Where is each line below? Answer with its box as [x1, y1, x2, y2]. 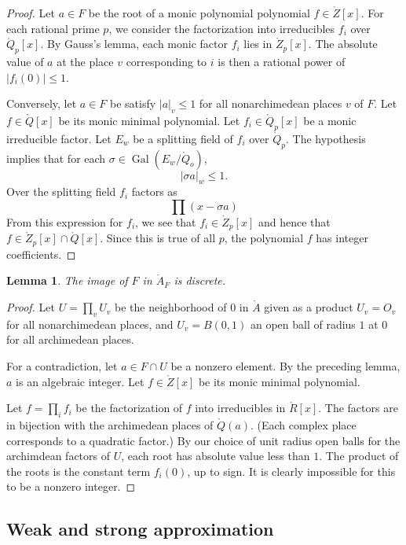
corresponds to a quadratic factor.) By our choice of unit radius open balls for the [6, 432, 401, 448]
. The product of [319, 447, 399, 464]
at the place [57, 53, 114, 69]
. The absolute [308, 35, 378, 52]
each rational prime [6, 20, 100, 36]
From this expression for [6, 213, 123, 230]
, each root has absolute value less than [121, 447, 310, 464]
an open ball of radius [250, 315, 356, 332]
